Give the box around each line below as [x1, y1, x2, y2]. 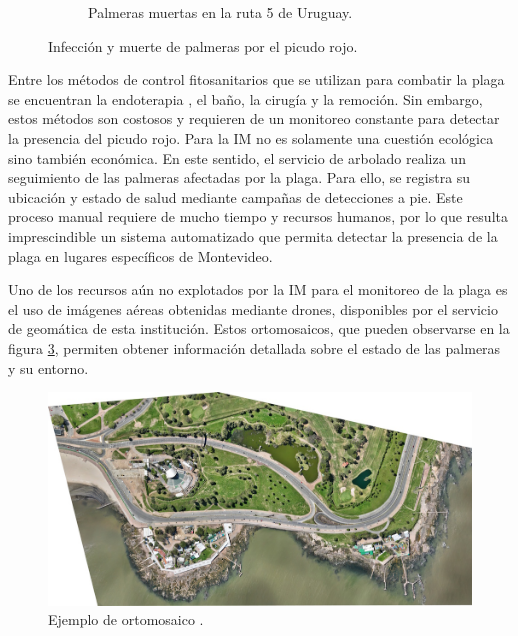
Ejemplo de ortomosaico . [48, 609, 204, 630]
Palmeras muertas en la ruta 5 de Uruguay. [88, 2, 353, 22]
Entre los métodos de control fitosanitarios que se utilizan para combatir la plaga [8, 69, 505, 90]
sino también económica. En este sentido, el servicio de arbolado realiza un [8, 147, 466, 168]
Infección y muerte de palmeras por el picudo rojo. [48, 35, 358, 56]
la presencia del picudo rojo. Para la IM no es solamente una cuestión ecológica [8, 127, 494, 148]
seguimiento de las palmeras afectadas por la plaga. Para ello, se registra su [8, 167, 471, 188]
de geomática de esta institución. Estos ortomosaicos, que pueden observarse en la [8, 318, 510, 339]
